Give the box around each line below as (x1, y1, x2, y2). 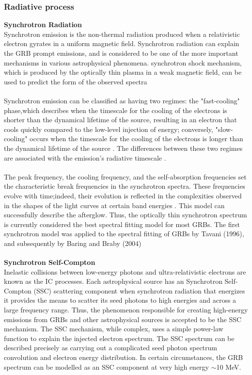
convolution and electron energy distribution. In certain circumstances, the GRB (4, 352, 243, 362)
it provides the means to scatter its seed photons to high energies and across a (4, 295, 236, 305)
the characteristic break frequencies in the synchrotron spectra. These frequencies (4, 181, 246, 191)
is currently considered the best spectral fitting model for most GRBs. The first (4, 219, 240, 229)
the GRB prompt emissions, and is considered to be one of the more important (4, 48, 238, 58)
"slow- (215, 124, 233, 134)
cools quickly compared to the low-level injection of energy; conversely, (4, 124, 213, 134)
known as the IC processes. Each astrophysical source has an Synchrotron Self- (4, 276, 238, 286)
